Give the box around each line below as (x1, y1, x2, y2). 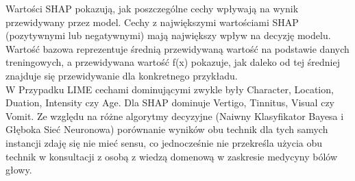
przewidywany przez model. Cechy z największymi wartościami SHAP (5, 14, 299, 29)
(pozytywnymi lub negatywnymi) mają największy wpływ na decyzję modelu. (5, 28, 331, 43)
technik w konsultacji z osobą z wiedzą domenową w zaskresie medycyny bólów (5, 149, 338, 163)
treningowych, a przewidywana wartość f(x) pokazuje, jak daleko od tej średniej (5, 55, 340, 69)
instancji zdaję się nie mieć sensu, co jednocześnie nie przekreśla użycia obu (5, 135, 323, 149)
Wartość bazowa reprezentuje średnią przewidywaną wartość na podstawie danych (5, 41, 350, 56)
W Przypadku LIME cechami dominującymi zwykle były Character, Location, (5, 82, 334, 96)
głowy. (5, 162, 32, 177)
